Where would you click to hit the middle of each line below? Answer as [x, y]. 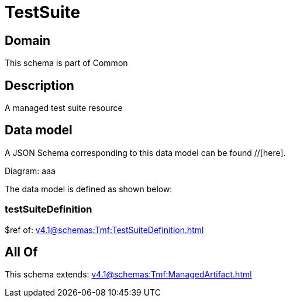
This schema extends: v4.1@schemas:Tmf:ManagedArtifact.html [128, 275]
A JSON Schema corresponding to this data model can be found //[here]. [145, 152]
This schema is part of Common [66, 63]
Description [39, 85]
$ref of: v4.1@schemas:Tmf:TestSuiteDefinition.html [104, 230]
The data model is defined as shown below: [89, 189]
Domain [28, 40]
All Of [21, 252]
